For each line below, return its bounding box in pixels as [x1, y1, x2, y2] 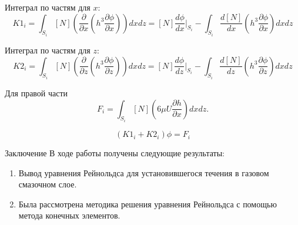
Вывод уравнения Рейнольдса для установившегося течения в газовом [18, 166, 269, 179]
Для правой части [5, 87, 68, 99]
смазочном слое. [18, 178, 77, 190]
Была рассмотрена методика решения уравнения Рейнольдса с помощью [18, 197, 277, 210]
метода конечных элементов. [18, 209, 120, 221]
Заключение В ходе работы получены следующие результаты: [5, 147, 225, 159]
